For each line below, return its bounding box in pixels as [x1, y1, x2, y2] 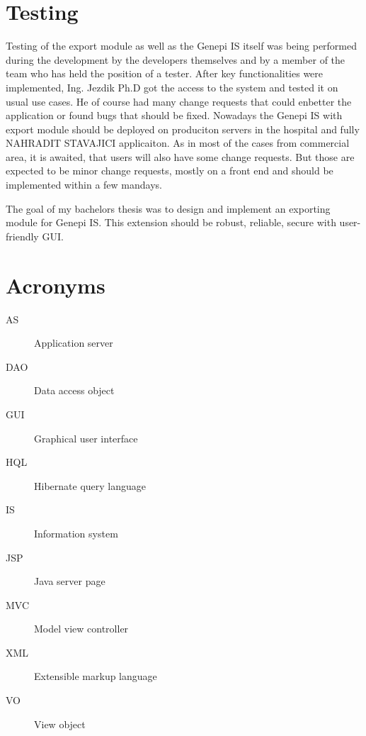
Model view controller [34, 621, 129, 636]
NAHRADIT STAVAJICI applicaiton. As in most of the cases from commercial [6, 135, 350, 150]
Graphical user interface [34, 430, 138, 445]
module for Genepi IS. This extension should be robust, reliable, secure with [6, 215, 336, 230]
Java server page [34, 574, 105, 589]
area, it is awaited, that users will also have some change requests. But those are [6, 149, 355, 164]
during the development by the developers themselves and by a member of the [6, 52, 345, 67]
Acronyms [6, 270, 105, 299]
